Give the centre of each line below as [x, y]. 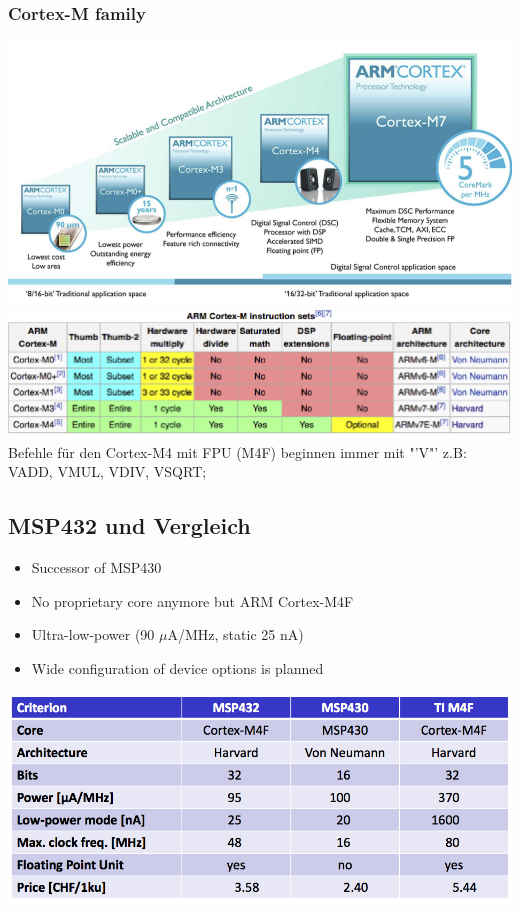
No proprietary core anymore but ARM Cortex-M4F [192, 600]
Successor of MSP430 [96, 567]
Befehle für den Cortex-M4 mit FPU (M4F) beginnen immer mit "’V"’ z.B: [237, 451]
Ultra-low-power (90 [93, 634]
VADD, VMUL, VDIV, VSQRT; [107, 471]
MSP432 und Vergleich [129, 525]
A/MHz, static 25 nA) [235, 634]
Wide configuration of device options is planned [177, 667]
